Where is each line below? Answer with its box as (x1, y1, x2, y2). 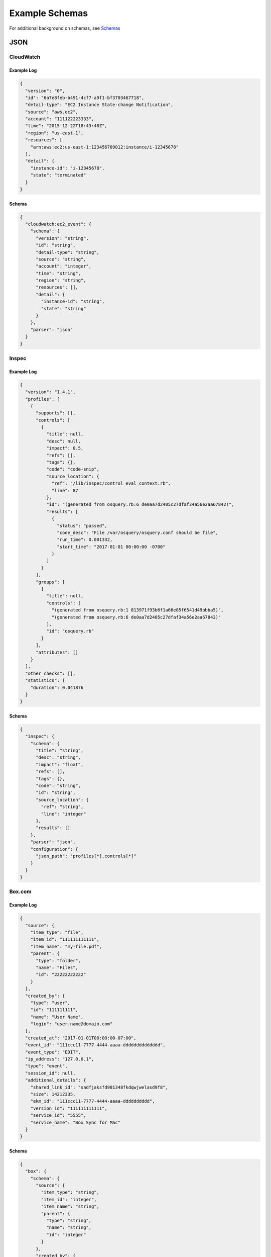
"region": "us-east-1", (25, 130, 84, 136)
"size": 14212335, (30, 1091, 76, 1097)
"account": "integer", (36, 263, 92, 269)
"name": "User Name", (30, 1014, 84, 1020)
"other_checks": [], (25, 670, 76, 676)
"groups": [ (36, 579, 65, 585)
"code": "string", (36, 783, 81, 788)
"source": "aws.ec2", (25, 109, 79, 115)
